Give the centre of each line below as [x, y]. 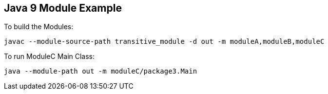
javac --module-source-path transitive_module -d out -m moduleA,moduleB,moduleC [164, 42]
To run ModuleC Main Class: [49, 56]
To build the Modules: [39, 27]
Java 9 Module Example [63, 8]
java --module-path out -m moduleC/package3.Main [101, 71]
